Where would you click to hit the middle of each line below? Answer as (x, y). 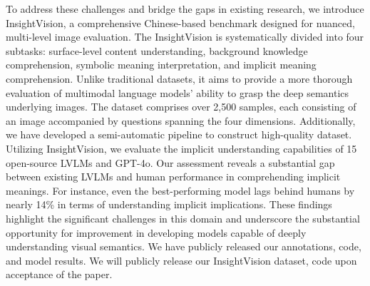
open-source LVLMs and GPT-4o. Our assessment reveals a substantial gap (170, 162)
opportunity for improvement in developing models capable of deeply (156, 232)
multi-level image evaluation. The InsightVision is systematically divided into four (185, 37)
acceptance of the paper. (59, 274)
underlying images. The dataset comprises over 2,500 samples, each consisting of (181, 107)
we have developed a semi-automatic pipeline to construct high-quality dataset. (179, 134)
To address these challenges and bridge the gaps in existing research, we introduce (185, 9)
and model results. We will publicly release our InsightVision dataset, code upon (181, 260)
